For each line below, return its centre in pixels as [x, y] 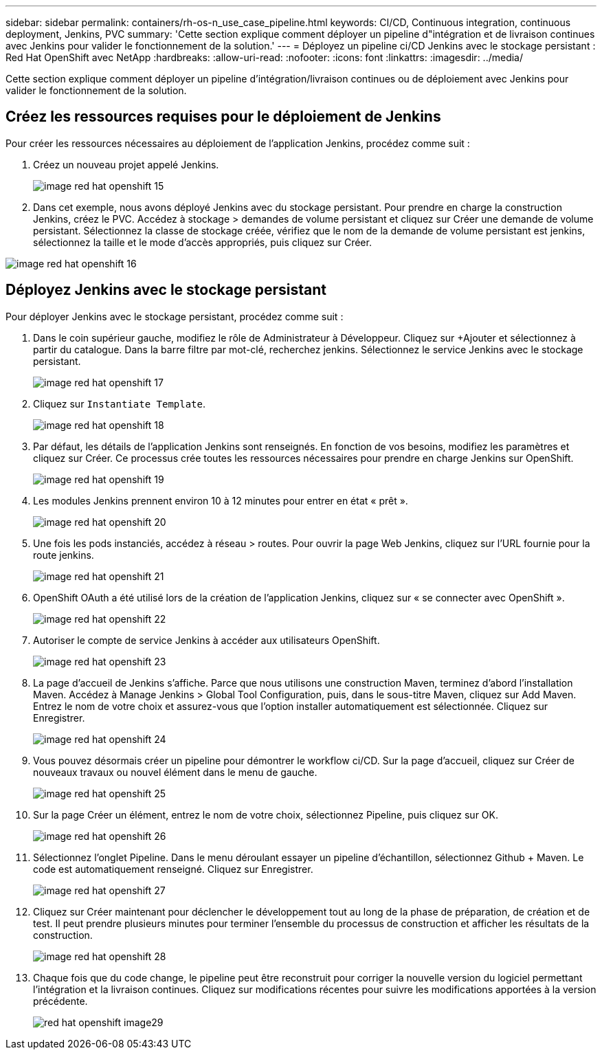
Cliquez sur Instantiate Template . [119, 403]
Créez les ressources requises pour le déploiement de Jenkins [223, 117]
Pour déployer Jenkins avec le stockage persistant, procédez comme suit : [175, 316]
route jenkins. [64, 555]
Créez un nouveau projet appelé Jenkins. [126, 164]
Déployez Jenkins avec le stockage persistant [166, 290]
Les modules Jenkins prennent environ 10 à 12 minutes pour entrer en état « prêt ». [221, 500]
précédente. [60, 1001]
